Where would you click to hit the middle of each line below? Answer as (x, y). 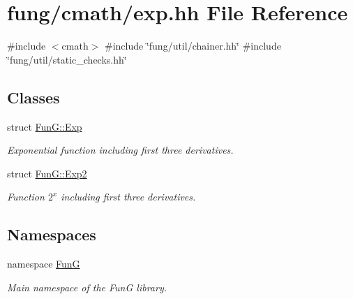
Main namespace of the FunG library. (87, 287)
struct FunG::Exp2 (47, 173)
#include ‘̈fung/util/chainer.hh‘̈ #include (193, 46)
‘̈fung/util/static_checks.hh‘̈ (67, 59)
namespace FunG (44, 264)
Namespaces (52, 234)
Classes (33, 97)
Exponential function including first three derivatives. (120, 150)
